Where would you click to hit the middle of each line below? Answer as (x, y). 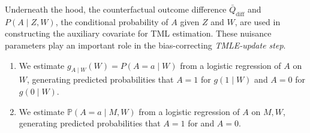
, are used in (258, 21)
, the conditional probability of (112, 21)
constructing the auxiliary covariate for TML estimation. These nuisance (138, 33)
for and (201, 123)
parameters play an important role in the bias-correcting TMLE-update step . (145, 45)
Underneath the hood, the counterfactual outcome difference (116, 9)
